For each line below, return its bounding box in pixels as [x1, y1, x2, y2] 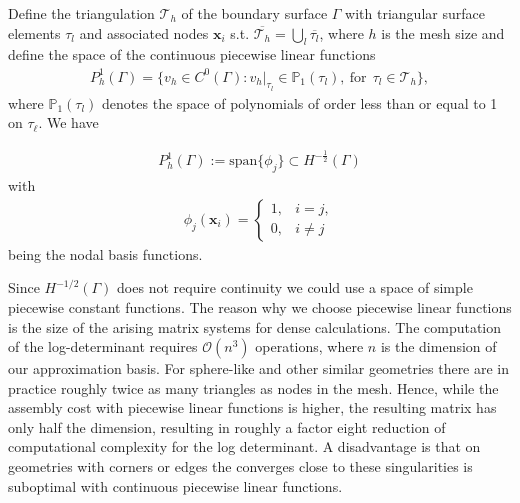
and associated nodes [79, 22, 209, 43]
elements [8, 22, 61, 43]
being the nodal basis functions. [8, 243, 203, 264]
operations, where [255, 336, 364, 357]
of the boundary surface [181, 3, 328, 23]
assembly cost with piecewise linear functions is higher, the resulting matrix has [8, 397, 497, 418]
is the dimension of [380, 336, 497, 357]
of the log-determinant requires [8, 336, 198, 357]
